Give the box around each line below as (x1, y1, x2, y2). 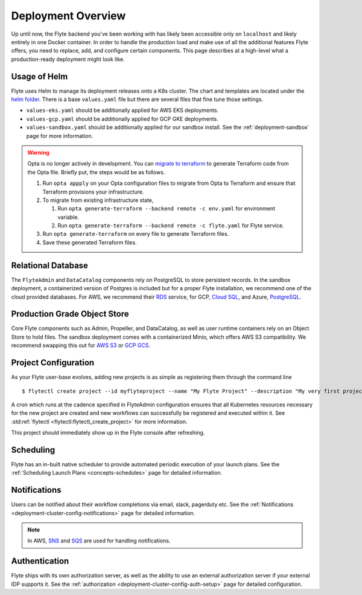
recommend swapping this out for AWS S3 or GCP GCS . (11, 342, 151, 349)
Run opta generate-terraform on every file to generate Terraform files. (42, 230, 229, 238)
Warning (27, 149, 49, 156)
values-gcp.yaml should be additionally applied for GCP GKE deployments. (26, 115, 218, 122)
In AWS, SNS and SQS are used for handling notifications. (27, 537, 171, 544)
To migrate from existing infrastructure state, (42, 197, 154, 204)
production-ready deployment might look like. (11, 55, 125, 63)
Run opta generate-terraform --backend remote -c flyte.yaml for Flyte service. (57, 222, 284, 229)
